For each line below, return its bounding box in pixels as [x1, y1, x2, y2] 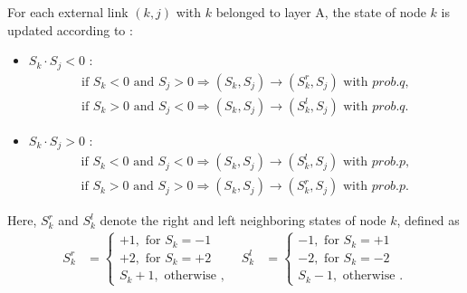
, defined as [396, 211, 460, 230]
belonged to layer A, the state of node [215, 3, 426, 21]
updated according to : [7, 20, 133, 39]
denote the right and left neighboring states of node [100, 211, 386, 230]
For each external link [7, 3, 129, 21]
